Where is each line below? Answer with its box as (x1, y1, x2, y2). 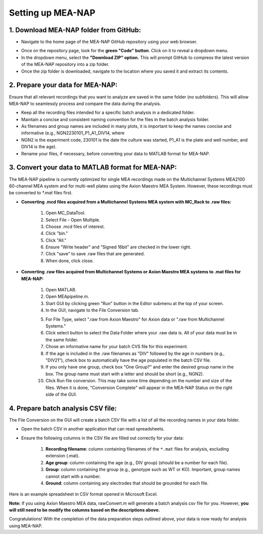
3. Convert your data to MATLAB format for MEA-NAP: (9, 164, 177, 172)
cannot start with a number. (45, 473, 101, 479)
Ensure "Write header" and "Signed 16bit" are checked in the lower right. (45, 244, 192, 250)
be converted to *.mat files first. (9, 190, 73, 196)
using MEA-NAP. (9, 523, 43, 529)
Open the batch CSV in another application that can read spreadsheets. (21, 426, 165, 432)
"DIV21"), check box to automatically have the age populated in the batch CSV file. (45, 357, 211, 363)
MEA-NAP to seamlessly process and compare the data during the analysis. (9, 101, 161, 106)
